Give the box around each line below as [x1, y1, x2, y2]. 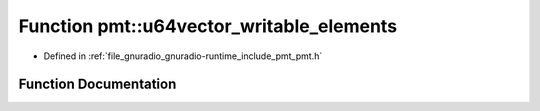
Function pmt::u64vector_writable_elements [18, 15, 398, 37]
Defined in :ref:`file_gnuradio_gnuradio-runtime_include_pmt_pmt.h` [43, 50, 323, 62]
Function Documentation [18, 76, 177, 93]
